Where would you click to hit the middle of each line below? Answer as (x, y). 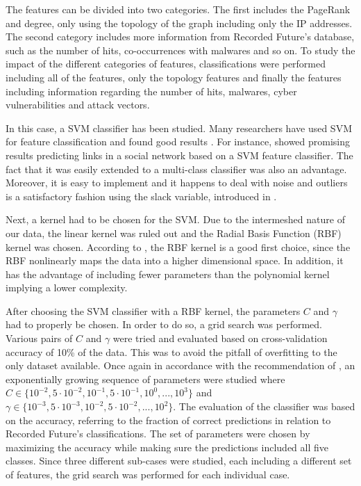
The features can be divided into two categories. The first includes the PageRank (178, 9)
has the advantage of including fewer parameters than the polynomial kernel (168, 274)
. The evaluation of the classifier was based (264, 406)
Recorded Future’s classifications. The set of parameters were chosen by (158, 434)
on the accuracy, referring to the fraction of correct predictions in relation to (168, 420)
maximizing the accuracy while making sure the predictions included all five (167, 447)
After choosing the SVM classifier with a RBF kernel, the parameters (153, 310)
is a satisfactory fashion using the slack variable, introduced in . (141, 196)
